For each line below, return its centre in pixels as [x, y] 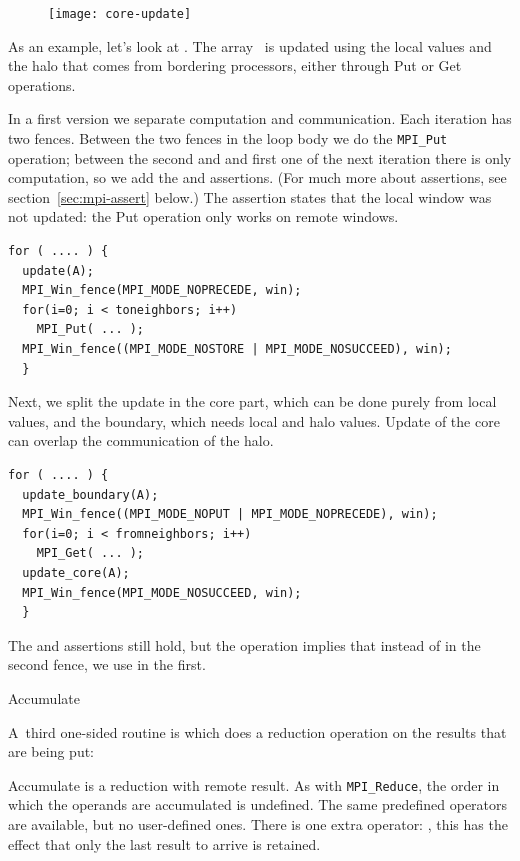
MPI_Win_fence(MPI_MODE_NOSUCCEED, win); [162, 592]
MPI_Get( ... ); [90, 553]
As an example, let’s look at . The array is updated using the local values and [250, 45]
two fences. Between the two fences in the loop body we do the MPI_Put [228, 138]
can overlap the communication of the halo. [141, 440]
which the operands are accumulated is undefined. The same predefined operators [258, 804]
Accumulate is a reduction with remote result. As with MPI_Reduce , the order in [254, 784]
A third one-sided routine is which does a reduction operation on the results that [257, 731]
